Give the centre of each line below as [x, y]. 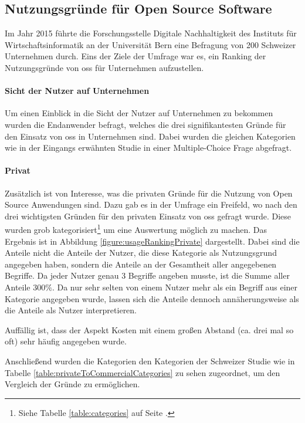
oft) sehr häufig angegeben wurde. [66, 341]
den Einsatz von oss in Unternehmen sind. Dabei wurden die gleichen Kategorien [150, 136]
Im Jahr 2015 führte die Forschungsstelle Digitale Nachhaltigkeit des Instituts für [151, 33]
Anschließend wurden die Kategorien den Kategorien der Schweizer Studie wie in [150, 361]
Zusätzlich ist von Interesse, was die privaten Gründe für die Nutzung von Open [149, 193]
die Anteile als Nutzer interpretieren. [71, 310]
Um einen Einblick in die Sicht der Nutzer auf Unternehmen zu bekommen [139, 113]
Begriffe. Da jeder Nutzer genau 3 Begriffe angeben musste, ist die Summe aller [147, 275]
